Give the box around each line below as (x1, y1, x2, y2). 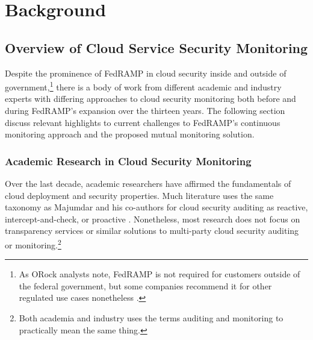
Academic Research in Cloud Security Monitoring (5, 153, 252, 168)
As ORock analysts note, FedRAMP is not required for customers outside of (19, 268, 300, 280)
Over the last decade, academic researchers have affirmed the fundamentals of (5, 177, 291, 190)
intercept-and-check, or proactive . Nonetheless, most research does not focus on (5, 212, 300, 225)
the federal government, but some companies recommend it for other (19, 279, 272, 292)
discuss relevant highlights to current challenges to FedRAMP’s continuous (5, 116, 280, 128)
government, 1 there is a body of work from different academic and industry (5, 79, 282, 93)
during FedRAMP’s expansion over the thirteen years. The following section (5, 104, 285, 117)
